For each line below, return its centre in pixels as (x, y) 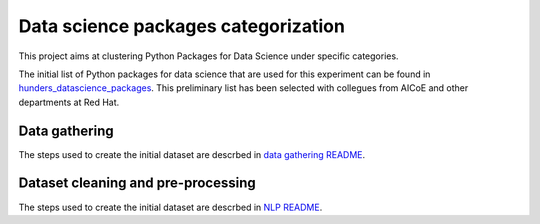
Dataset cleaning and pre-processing (137, 183)
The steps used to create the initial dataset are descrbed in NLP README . (170, 207)
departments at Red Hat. (69, 102)
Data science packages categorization (181, 26)
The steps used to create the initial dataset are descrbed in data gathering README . (192, 154)
